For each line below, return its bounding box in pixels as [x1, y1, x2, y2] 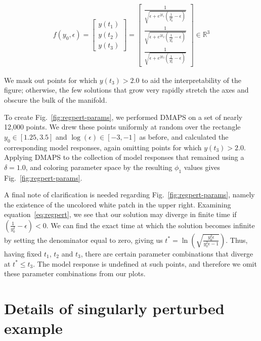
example [4, 318, 63, 338]
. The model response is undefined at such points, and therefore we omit [33, 258, 257, 269]
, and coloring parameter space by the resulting [25, 161, 172, 172]
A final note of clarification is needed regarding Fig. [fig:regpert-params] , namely [4, 189, 255, 200]
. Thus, [226, 234, 248, 245]
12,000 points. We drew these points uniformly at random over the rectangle [4, 121, 241, 132]
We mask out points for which [4, 74, 98, 85]
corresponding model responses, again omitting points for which [4, 142, 202, 152]
